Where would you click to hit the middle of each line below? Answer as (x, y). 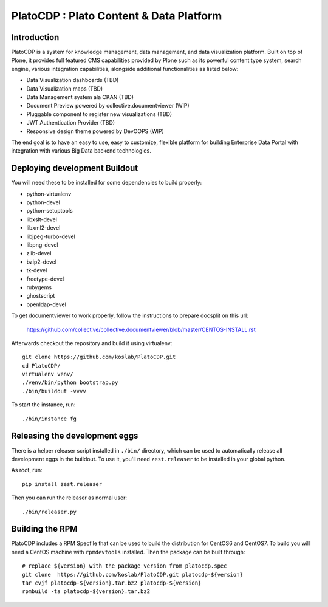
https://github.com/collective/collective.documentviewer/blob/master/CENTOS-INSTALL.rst (141, 329)
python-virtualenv (49, 194)
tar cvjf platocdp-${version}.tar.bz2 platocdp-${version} (112, 583)
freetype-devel (45, 279)
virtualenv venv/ (48, 374)
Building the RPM (44, 529)
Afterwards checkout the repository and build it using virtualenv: (92, 343)
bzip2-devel (42, 262)
